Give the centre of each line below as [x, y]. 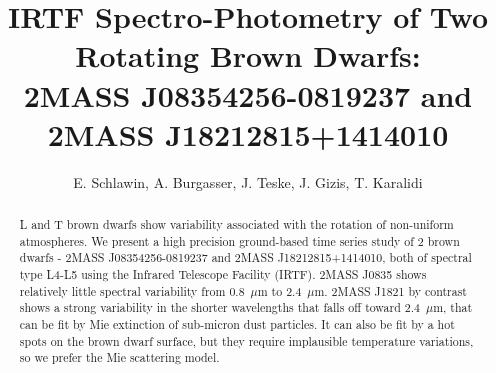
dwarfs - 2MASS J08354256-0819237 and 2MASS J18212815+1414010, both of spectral [245, 257]
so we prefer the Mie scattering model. [119, 357]
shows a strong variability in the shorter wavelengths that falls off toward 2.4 [219, 307]
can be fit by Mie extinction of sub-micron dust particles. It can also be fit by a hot [237, 324]
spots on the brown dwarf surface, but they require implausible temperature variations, [246, 340]
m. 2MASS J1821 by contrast [390, 290]
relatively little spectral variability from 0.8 [132, 290]
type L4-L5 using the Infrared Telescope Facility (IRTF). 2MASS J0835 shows [223, 274]
